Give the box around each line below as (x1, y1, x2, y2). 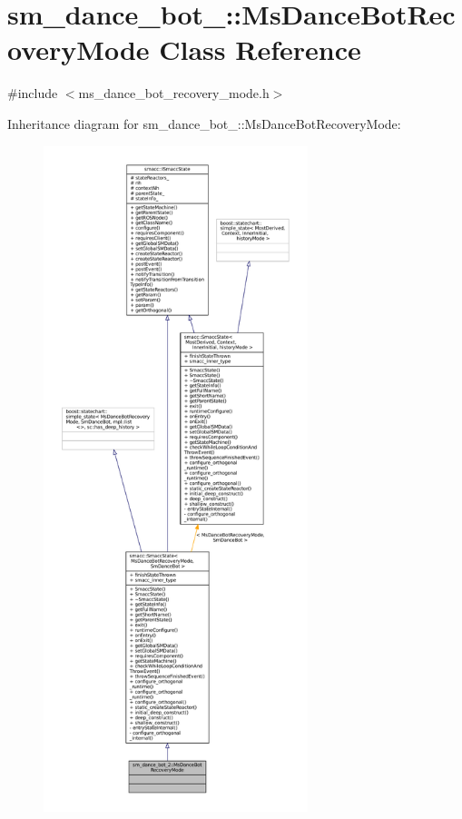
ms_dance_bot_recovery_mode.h (78, 84, 270, 103)
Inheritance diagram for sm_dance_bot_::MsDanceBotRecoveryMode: (7, 113, 401, 133)
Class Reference (159, 31, 361, 68)
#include (7, 84, 58, 103)
